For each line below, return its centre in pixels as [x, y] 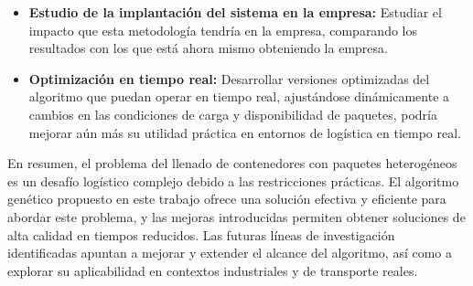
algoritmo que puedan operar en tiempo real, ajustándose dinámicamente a [239, 96]
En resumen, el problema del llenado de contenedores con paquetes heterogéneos [232, 163]
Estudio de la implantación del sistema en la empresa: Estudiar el [235, 12]
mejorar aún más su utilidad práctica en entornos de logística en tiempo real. [245, 132]
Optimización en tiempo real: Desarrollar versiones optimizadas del [229, 78]
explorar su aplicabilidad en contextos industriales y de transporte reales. [213, 270]
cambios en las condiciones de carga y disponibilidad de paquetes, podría [233, 114]
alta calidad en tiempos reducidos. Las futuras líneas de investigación [201, 234]
